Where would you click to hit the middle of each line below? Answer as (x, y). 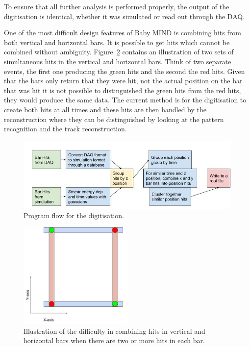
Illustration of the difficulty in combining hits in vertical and (114, 331)
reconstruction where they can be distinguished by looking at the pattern (114, 119)
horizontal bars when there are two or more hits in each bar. (114, 340)
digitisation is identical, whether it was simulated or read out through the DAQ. (125, 16)
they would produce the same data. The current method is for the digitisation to (125, 100)
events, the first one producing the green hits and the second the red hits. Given (125, 71)
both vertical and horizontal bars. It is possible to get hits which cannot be (117, 42)
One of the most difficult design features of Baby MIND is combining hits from (123, 33)
